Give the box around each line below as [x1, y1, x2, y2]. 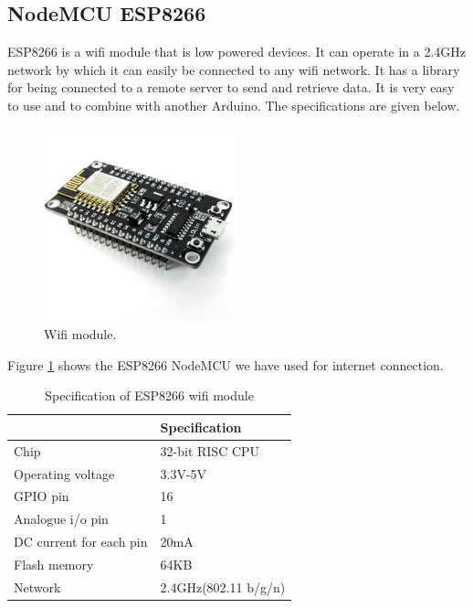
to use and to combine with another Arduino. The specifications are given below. [7, 95, 460, 114]
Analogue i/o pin [14, 509, 109, 528]
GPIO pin [14, 486, 69, 506]
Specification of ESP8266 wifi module [45, 386, 254, 405]
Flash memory [14, 555, 94, 574]
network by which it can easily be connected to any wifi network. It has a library [7, 59, 460, 79]
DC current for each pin [14, 532, 148, 551]
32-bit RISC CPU [160, 441, 260, 460]
